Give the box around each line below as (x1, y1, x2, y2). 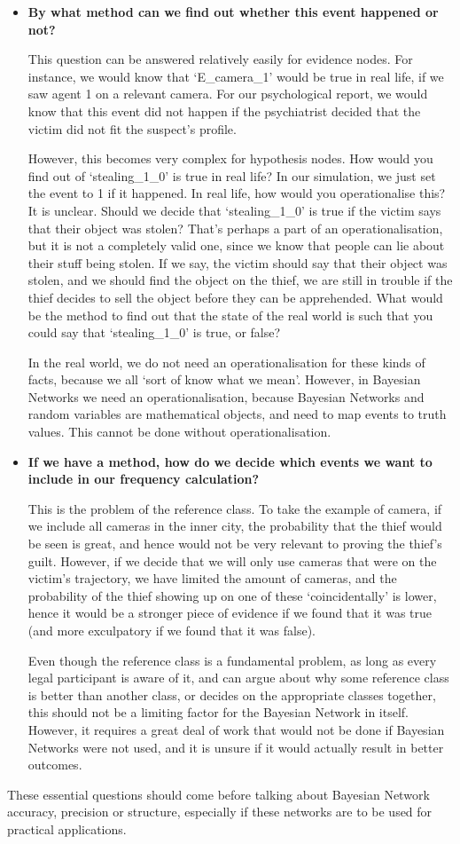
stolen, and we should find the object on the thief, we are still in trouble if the (27, 271, 453, 289)
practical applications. (7, 819, 127, 838)
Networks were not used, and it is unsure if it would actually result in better (27, 738, 444, 756)
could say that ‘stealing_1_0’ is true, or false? (27, 323, 281, 342)
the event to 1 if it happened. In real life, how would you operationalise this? (27, 184, 446, 202)
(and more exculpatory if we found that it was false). (27, 621, 316, 639)
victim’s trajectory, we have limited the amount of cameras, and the (27, 569, 397, 588)
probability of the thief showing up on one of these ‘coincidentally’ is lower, (27, 586, 437, 604)
